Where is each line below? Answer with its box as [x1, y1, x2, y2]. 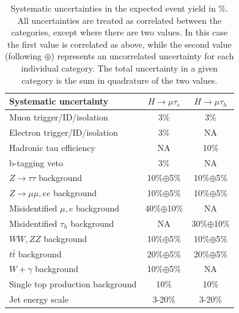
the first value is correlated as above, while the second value [7, 37, 232, 50]
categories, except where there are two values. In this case [11, 26, 228, 39]
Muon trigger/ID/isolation [9, 111, 108, 123]
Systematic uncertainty [9, 95, 109, 108]
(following [5, 50, 42, 62]
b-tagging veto [9, 156, 63, 169]
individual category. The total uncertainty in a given [21, 61, 218, 74]
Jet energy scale [9, 293, 69, 306]
